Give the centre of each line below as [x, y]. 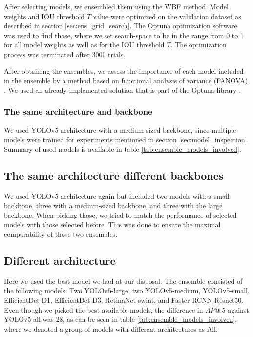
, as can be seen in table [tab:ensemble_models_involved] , [150, 319]
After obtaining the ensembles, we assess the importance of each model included [124, 71]
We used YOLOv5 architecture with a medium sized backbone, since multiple [120, 130]
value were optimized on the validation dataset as [167, 16]
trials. [117, 54]
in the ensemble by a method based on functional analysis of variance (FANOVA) [126, 80]
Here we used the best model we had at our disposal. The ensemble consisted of [123, 281]
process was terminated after [47, 54]
